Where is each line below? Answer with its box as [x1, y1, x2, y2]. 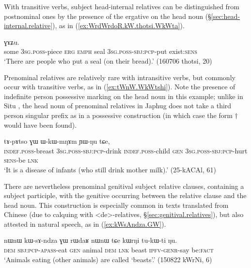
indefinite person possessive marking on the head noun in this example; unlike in [4, 91, 243, 101]
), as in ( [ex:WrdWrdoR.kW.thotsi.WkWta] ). [52, 20, 185, 31]
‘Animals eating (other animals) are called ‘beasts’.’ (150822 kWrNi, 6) [4, 254, 212, 264]
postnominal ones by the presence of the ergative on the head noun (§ [4, 11, 211, 21]
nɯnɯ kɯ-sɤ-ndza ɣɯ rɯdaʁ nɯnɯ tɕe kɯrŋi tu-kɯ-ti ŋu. [4, 235, 177, 245]
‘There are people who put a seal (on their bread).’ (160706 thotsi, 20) [4, 55, 212, 66]
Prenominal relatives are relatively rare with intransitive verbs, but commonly [4, 72, 235, 82]
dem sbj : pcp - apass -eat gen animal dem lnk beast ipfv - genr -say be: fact [4, 245, 214, 255]
